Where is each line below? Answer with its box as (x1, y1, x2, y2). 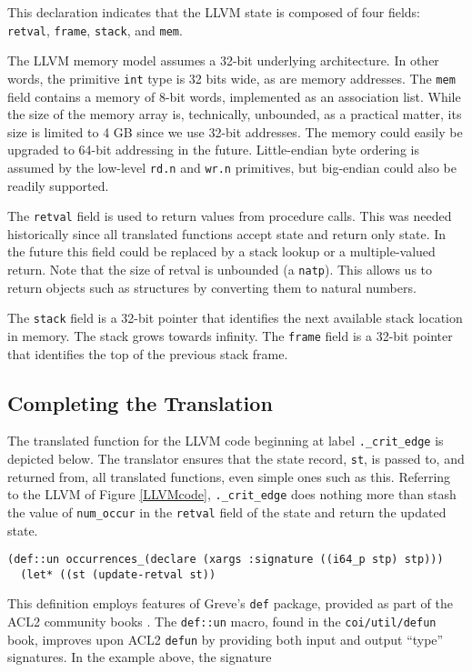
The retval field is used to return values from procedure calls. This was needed (7, 206, 452, 226)
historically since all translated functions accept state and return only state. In (7, 224, 447, 243)
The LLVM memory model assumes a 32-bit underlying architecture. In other (7, 51, 439, 70)
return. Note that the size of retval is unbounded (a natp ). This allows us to (7, 259, 433, 278)
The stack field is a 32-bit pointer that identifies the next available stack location (7, 308, 463, 327)
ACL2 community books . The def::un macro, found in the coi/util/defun (7, 612, 437, 631)
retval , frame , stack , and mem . (7, 20, 183, 39)
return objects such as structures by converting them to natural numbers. (7, 277, 417, 296)
